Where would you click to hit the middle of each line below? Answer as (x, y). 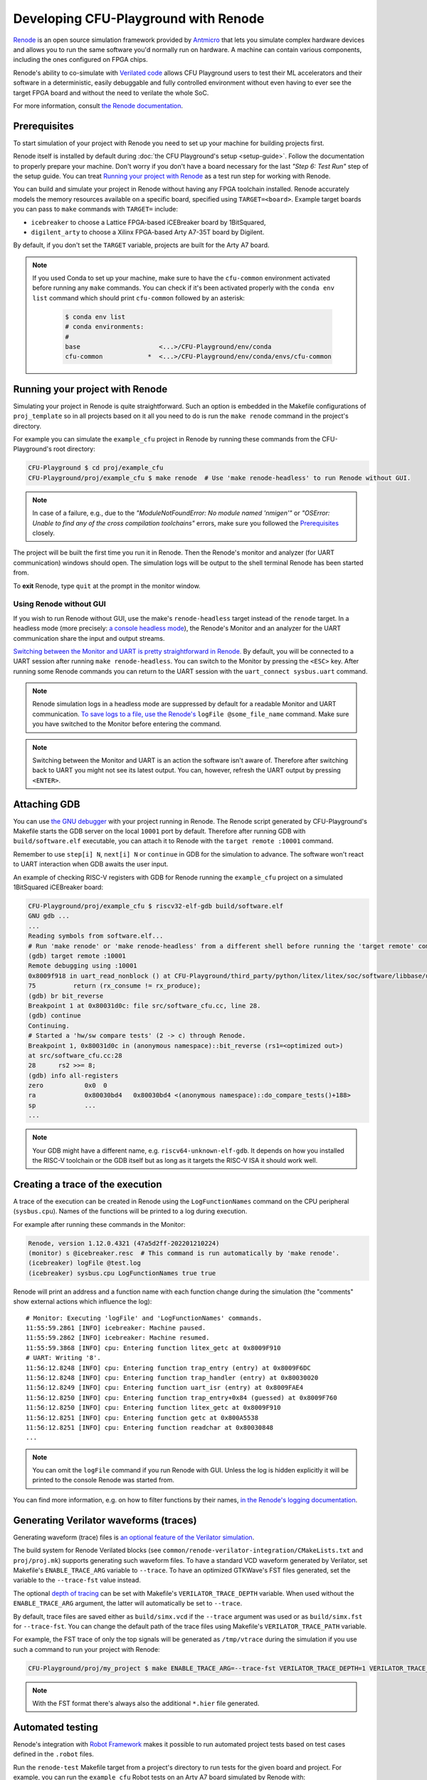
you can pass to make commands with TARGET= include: (95, 209)
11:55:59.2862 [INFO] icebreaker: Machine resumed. (118, 1338)
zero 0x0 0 (68, 1085)
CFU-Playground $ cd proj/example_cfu (96, 468)
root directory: (74, 449)
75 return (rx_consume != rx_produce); (115, 986)
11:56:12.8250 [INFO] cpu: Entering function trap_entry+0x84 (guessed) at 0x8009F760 (181, 1398)
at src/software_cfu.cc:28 (75, 1055)
